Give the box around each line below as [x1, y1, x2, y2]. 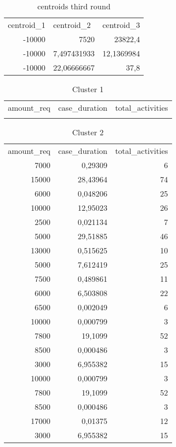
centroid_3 [102, 19, 140, 30]
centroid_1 [8, 19, 46, 30]
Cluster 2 [72, 126, 104, 138]
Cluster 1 [72, 83, 104, 95]
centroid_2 [53, 19, 91, 30]
